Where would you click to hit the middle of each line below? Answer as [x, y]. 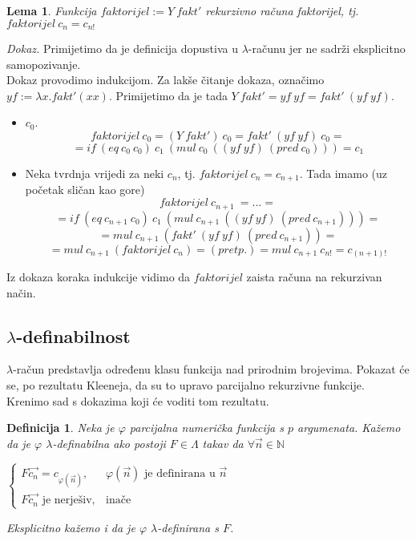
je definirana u [180, 473]
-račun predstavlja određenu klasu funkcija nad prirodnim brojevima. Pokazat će [211, 369]
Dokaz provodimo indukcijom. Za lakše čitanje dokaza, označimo [166, 80]
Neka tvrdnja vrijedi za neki [95, 174]
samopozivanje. [44, 64]
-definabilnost [73, 335]
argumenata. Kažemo [349, 428]
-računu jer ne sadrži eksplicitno [327, 48]
